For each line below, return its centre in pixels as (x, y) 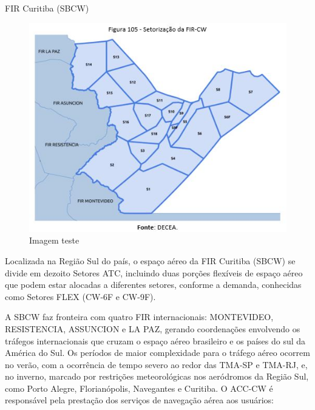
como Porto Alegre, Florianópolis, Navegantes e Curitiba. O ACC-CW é (139, 388)
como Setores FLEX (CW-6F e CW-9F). (80, 296)
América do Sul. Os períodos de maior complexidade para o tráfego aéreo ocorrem (157, 353)
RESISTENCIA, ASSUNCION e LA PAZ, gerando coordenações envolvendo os (153, 328)
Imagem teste (54, 240)
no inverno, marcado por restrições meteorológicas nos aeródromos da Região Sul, (157, 376)
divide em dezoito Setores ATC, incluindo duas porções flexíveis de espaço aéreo (154, 272)
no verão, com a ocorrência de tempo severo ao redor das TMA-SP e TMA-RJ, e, (156, 364)
